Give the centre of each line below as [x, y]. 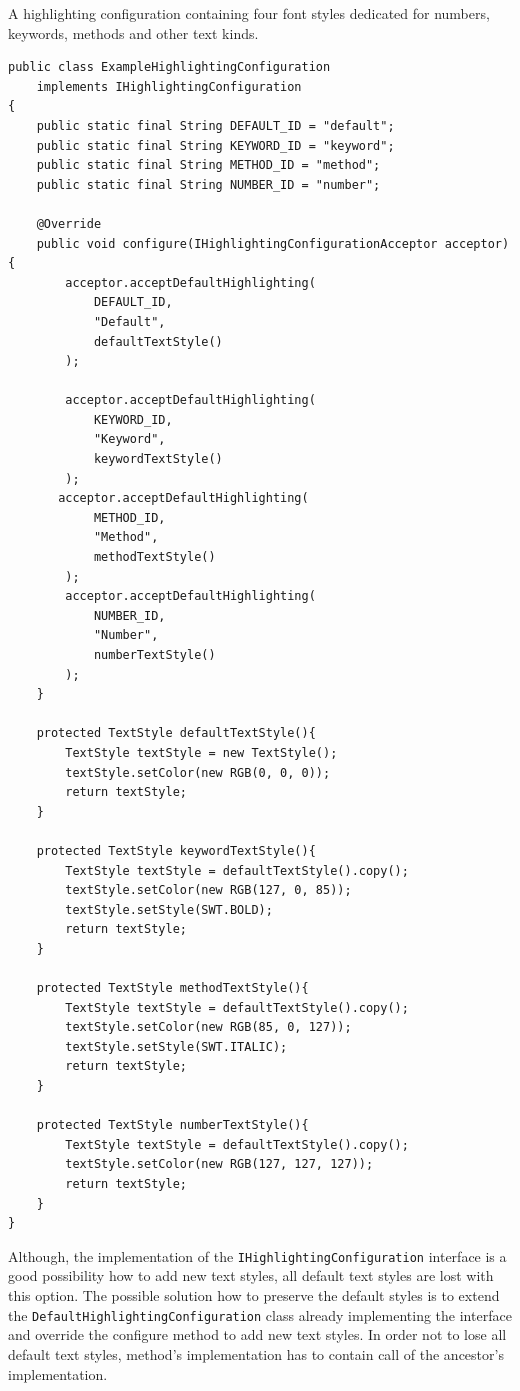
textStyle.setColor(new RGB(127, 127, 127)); [219, 1164]
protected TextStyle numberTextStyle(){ [172, 1125]
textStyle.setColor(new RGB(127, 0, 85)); [208, 890]
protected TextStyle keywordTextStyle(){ [176, 850]
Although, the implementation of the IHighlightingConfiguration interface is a [257, 1255]
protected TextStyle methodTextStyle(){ [172, 988]
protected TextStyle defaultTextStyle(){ [176, 733]
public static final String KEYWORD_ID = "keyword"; [215, 145]
